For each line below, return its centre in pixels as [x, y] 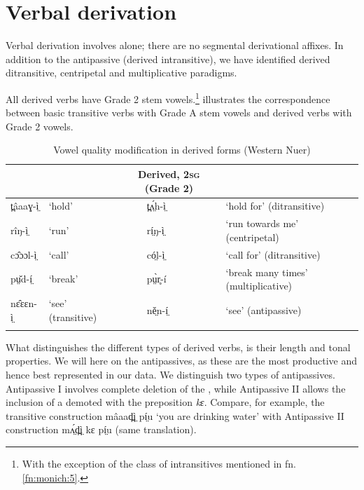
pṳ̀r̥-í [156, 279]
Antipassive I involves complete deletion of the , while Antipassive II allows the [176, 388]
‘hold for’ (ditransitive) [275, 206]
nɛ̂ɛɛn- [24, 302]
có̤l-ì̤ [156, 254]
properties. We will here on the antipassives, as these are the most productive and [181, 361]
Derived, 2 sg [169, 173]
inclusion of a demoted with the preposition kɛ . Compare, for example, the [165, 402]
